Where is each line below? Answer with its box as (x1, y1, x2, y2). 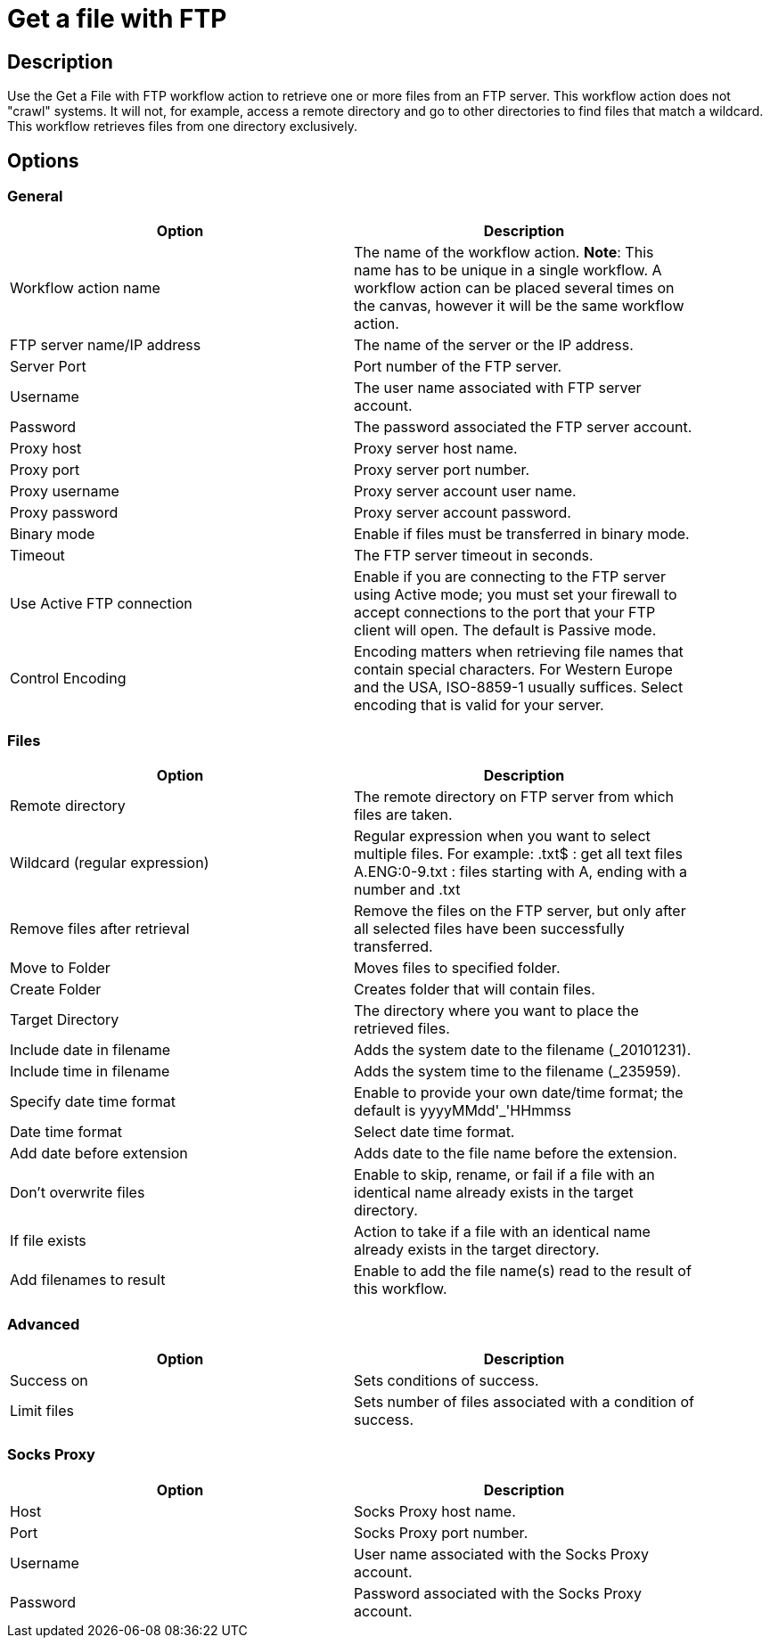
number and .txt (354, 880, 461, 899)
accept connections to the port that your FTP (354, 603, 656, 622)
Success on (10, 1371, 88, 1389)
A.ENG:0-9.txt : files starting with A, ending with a (354, 863, 688, 881)
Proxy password (10, 503, 119, 522)
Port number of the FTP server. (354, 357, 562, 376)
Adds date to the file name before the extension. (354, 1144, 677, 1163)
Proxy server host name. (354, 439, 518, 458)
